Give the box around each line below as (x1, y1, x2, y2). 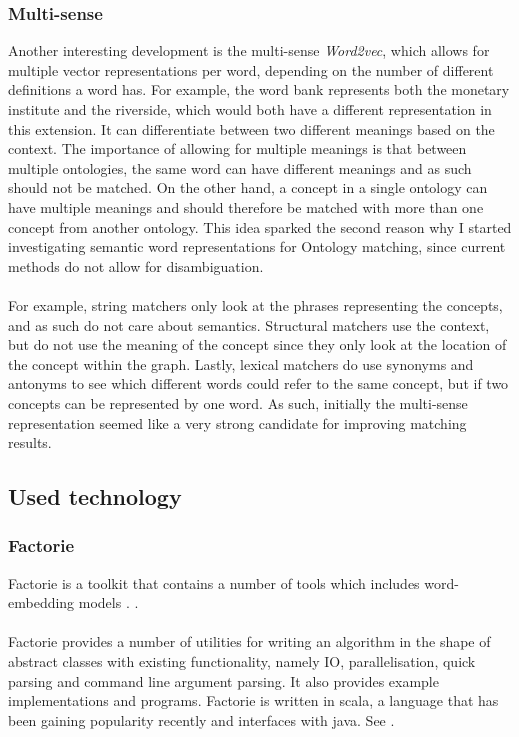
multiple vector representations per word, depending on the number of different (8, 59, 494, 80)
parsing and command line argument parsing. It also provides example (8, 670, 439, 691)
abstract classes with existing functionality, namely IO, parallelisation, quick (8, 651, 476, 672)
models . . (78, 592, 139, 613)
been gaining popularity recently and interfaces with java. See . (8, 709, 395, 730)
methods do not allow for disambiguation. (8, 255, 264, 276)
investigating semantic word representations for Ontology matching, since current (8, 236, 506, 257)
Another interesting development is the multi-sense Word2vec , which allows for (8, 40, 490, 61)
